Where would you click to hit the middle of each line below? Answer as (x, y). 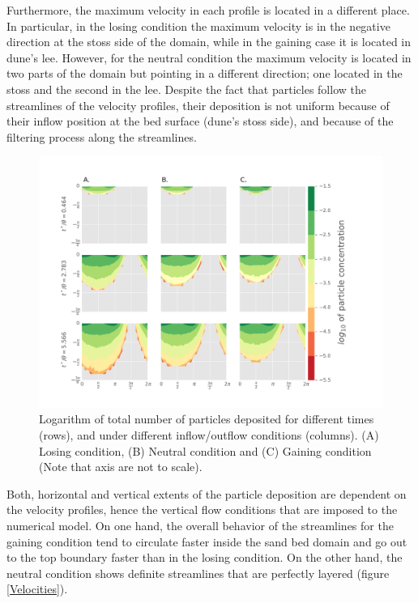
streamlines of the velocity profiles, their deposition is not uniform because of (198, 105)
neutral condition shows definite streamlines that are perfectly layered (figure (198, 573)
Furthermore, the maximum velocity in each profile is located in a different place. (208, 10)
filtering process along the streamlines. (102, 136)
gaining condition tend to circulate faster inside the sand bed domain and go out (207, 541)
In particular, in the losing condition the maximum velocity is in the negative (198, 25)
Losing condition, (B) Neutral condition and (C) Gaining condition (205, 450)
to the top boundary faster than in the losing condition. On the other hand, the (205, 557)
